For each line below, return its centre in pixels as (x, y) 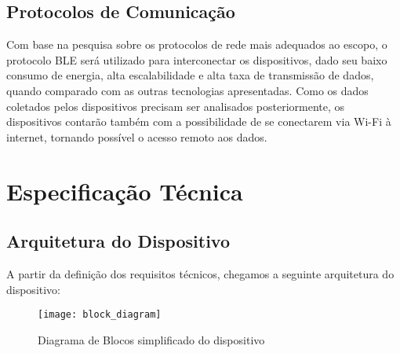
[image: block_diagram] (100, 315)
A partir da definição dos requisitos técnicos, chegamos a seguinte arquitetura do (200, 273)
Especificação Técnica (125, 191)
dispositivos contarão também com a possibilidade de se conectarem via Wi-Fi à (199, 121)
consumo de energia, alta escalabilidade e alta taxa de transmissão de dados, (190, 75)
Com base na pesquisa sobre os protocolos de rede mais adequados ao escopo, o (197, 44)
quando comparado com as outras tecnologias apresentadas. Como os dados (187, 90)
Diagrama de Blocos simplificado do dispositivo (151, 339)
